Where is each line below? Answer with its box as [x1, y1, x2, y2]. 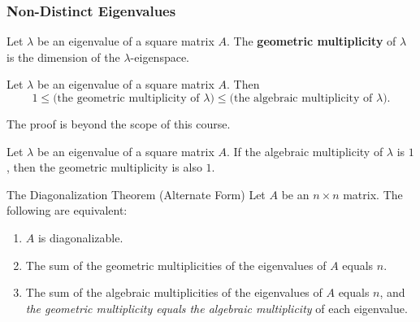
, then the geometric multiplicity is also [6, 159, 202, 176]
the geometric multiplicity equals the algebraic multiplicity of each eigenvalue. [25, 299, 408, 316]
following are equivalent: [6, 202, 128, 219]
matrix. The [343, 185, 403, 202]
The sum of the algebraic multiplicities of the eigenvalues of [25, 284, 323, 301]
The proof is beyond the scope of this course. [6, 115, 231, 132]
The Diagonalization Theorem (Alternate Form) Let [6, 185, 266, 202]
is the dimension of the [6, 48, 120, 65]
